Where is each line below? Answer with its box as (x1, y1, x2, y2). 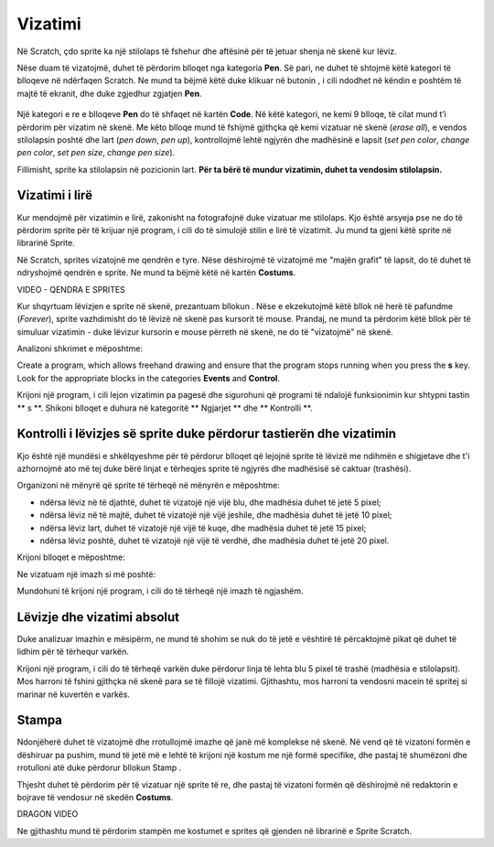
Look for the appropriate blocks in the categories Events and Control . (16, 372, 281, 383)
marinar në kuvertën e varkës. (16, 689, 130, 700)
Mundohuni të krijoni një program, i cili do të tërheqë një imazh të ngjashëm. (16, 585, 304, 596)
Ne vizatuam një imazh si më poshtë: (16, 568, 156, 580)
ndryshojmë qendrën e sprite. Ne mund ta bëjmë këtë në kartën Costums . (16, 267, 296, 278)
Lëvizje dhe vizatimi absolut (16, 609, 180, 625)
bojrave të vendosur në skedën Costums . (16, 792, 174, 803)
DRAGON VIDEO (16, 809, 79, 820)
